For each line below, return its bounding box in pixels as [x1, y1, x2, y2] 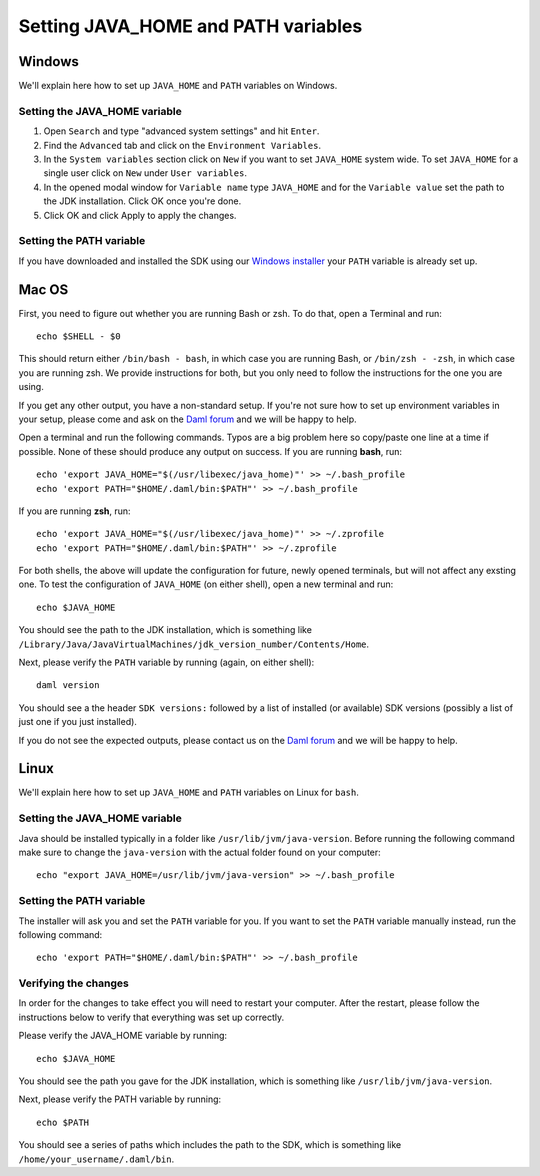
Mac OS [18, 281, 69, 298]
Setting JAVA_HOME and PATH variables [18, 15, 363, 37]
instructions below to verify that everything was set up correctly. [18, 1011, 285, 1023]
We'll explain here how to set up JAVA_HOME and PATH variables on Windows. [18, 80, 338, 92]
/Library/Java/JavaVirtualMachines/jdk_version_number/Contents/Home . [18, 638, 370, 650]
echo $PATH [36, 1116, 90, 1128]
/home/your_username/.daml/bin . [18, 1153, 175, 1165]
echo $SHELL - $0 [36, 330, 121, 342]
